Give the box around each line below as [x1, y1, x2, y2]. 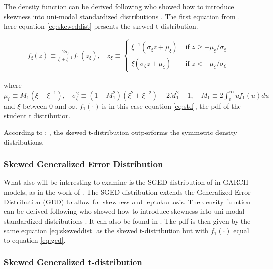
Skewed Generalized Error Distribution [4, 158, 163, 170]
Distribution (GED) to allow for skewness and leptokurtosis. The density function [4, 196, 251, 206]
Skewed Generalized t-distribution [4, 256, 142, 268]
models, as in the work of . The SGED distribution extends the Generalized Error [4, 186, 251, 197]
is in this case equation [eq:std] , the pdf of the [102, 101, 241, 111]
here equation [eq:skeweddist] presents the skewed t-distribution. [4, 21, 198, 31]
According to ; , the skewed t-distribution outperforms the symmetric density [4, 127, 237, 137]
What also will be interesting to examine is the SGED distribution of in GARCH [4, 177, 249, 187]
